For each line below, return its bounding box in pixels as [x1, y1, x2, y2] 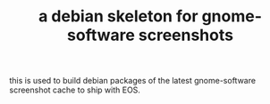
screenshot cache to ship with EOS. [9, 84, 141, 95]
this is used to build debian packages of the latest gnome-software [9, 76, 257, 86]
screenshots [138, 25, 234, 45]
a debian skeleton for [38, 6, 198, 27]
